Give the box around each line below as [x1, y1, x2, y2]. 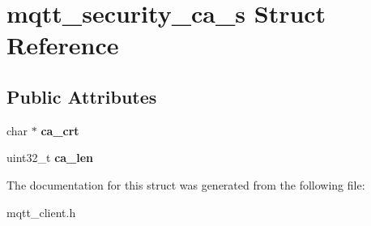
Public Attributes [6, 83, 157, 109]
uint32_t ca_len [6, 149, 94, 166]
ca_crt [41, 122, 79, 139]
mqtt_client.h [6, 203, 76, 220]
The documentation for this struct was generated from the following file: [6, 176, 365, 193]
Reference [6, 28, 119, 62]
